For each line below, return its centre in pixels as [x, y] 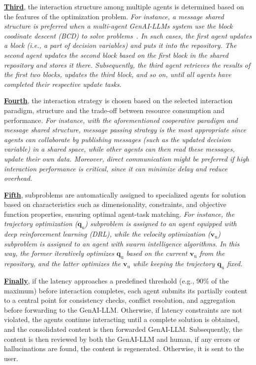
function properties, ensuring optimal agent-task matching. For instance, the [119, 214]
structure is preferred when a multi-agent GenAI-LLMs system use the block [118, 26]
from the [212, 253]
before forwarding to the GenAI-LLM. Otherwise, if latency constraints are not [123, 309]
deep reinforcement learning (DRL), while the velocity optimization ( [107, 234]
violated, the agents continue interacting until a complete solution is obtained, [122, 319]
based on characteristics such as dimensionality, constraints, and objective [115, 204]
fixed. [235, 264]
